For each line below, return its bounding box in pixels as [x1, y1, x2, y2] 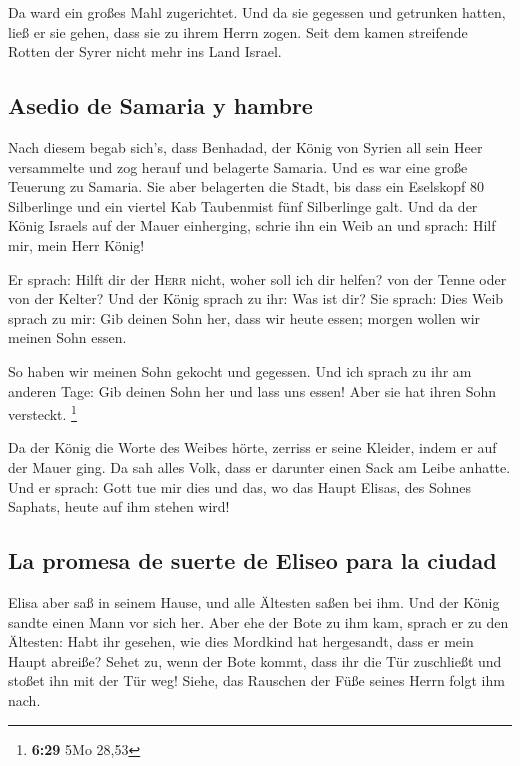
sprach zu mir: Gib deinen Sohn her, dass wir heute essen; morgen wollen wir [8, 307, 481, 328]
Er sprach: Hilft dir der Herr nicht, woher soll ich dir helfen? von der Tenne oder [8, 268, 507, 289]
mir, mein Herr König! [8, 234, 145, 255]
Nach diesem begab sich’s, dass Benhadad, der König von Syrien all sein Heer [8, 136, 483, 157]
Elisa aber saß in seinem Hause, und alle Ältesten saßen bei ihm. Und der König [8, 591, 500, 612]
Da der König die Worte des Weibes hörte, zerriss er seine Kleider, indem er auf [8, 437, 497, 458]
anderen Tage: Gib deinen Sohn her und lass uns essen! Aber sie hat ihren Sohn [8, 380, 497, 401]
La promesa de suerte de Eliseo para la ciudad [8, 545, 497, 576]
